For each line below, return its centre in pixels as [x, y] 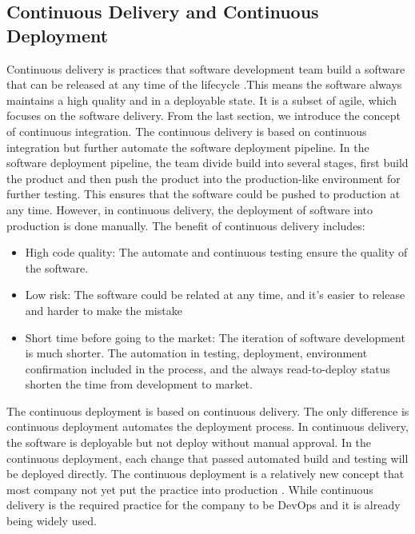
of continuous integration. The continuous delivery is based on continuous [187, 131]
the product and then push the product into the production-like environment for [204, 178]
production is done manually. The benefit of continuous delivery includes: [186, 225]
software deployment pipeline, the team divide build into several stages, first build [207, 163]
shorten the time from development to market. [139, 384]
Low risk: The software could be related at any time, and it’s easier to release [215, 295]
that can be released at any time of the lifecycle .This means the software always [204, 84]
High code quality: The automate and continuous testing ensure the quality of [216, 252]
